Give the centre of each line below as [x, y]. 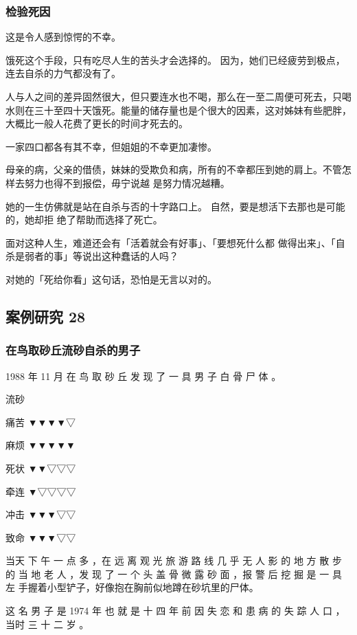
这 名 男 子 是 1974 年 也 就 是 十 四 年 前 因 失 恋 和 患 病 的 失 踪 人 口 [169, 611]
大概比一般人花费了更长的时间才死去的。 [97, 123]
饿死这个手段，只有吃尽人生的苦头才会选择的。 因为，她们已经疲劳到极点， [175, 59]
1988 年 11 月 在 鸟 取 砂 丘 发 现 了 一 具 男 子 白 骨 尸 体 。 [143, 376]
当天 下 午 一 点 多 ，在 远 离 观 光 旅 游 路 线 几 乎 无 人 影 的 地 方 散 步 [174, 560]
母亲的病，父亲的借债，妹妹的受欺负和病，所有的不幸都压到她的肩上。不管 [174, 169]
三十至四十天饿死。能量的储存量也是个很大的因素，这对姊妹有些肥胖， [193, 110]
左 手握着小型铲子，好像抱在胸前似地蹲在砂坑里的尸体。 [132, 587]
